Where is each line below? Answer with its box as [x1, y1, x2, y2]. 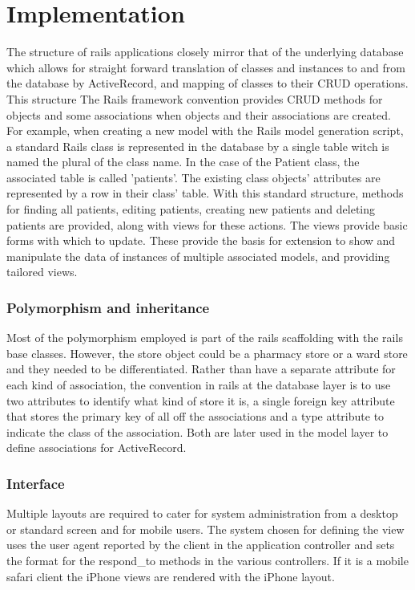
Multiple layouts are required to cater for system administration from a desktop [6, 505, 398, 522]
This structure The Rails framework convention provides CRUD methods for [6, 90, 383, 107]
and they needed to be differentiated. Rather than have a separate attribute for [6, 360, 396, 377]
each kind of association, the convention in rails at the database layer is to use [6, 376, 391, 393]
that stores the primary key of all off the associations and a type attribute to [6, 408, 385, 425]
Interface [6, 473, 65, 493]
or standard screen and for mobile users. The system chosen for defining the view [6, 520, 405, 537]
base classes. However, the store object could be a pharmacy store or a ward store [6, 344, 408, 361]
